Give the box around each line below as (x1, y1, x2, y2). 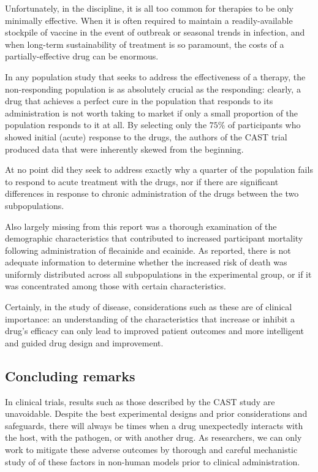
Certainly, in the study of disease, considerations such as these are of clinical (5, 300, 292, 313)
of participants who (228, 118, 301, 131)
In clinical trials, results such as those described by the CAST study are (5, 395, 275, 408)
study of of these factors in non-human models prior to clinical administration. (5, 455, 300, 468)
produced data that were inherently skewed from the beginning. (5, 142, 244, 155)
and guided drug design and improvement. (5, 336, 164, 349)
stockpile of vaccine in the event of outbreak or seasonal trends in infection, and (5, 26, 305, 39)
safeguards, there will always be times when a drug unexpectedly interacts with (5, 419, 303, 432)
